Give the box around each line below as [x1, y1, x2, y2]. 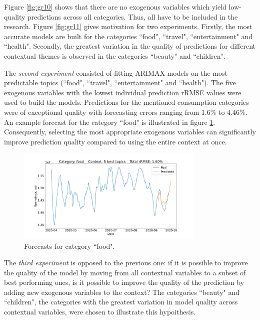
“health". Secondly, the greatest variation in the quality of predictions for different [4, 41, 256, 51]
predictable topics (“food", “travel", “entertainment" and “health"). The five [4, 77, 236, 88]
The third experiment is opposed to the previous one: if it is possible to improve [4, 257, 248, 268]
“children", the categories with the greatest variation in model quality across [4, 296, 238, 307]
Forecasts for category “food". [24, 240, 115, 251]
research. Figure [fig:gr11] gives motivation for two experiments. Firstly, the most [4, 21, 252, 32]
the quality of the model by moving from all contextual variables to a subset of [4, 267, 246, 277]
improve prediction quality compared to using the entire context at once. [4, 136, 227, 146]
